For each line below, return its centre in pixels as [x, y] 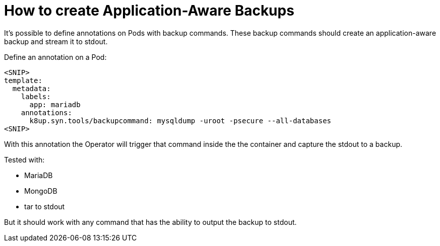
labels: [36, 96]
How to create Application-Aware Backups [149, 11]
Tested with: [24, 159]
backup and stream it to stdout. [56, 41]
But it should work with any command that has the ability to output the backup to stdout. [150, 222]
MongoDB [41, 191]
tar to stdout [45, 206]
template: [23, 80]
